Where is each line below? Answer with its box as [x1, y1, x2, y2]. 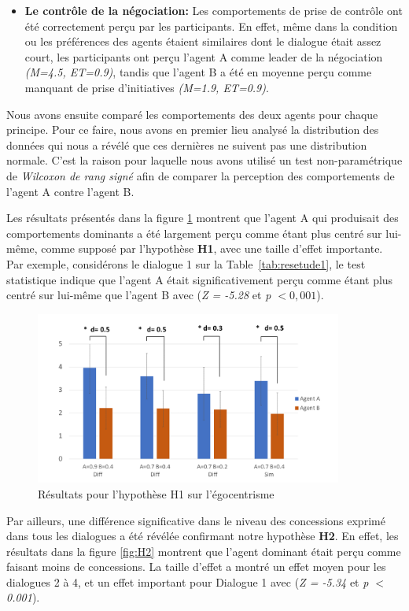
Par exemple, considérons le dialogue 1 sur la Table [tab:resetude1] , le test [6, 255, 366, 272]
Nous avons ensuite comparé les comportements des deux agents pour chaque [6, 106, 378, 122]
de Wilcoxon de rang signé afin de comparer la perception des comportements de [6, 167, 395, 183]
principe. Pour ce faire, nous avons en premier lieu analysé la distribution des [6, 121, 379, 138]
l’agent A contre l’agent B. [6, 183, 134, 199]
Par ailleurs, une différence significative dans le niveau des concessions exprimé [6, 512, 385, 528]
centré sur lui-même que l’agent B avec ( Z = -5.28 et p [6, 287, 271, 303]
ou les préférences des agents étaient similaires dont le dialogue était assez [24, 33, 381, 50]
